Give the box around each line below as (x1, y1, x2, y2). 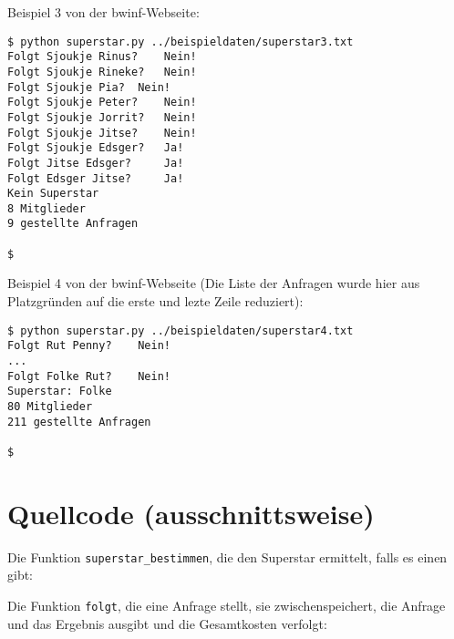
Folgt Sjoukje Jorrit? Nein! (7, 110, 197, 124)
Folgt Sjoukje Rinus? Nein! (7, 50, 197, 64)
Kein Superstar (7, 187, 99, 201)
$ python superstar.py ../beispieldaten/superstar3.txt (7, 35, 354, 48)
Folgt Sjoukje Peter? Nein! (7, 96, 197, 109)
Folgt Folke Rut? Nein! (7, 369, 170, 383)
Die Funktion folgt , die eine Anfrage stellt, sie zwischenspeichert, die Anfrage (7, 595, 446, 614)
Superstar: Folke (7, 385, 112, 398)
